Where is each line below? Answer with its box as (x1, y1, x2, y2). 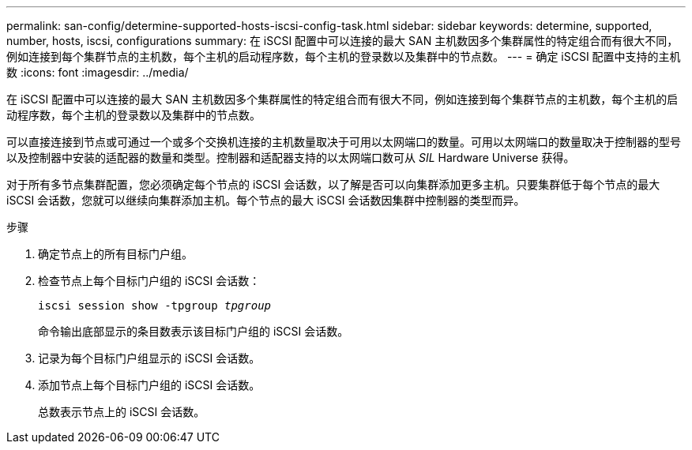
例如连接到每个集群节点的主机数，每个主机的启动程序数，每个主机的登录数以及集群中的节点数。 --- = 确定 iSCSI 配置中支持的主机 (6, 50, 681, 63)
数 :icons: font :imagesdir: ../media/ (6, 66, 189, 79)
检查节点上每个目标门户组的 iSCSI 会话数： (38, 274, 261, 287)
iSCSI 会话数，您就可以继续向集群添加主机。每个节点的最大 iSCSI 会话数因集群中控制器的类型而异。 (6, 193, 525, 207)
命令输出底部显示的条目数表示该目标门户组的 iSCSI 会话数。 (38, 324, 349, 338)
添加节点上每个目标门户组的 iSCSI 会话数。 (38, 378, 261, 392)
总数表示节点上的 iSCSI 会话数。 (38, 405, 205, 418)
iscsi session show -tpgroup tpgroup (38, 299, 272, 312)
